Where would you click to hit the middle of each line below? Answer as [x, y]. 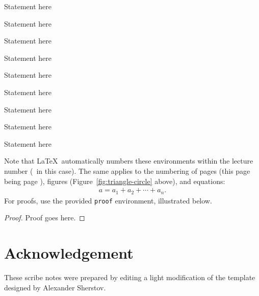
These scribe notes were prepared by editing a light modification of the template [130, 277]
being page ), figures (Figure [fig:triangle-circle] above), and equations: [115, 181]
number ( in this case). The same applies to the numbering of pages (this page [127, 170]
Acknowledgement [69, 253]
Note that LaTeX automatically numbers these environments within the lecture [129, 161]
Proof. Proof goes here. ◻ [45, 218]
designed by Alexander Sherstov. [55, 287]
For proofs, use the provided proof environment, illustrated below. [108, 200]
